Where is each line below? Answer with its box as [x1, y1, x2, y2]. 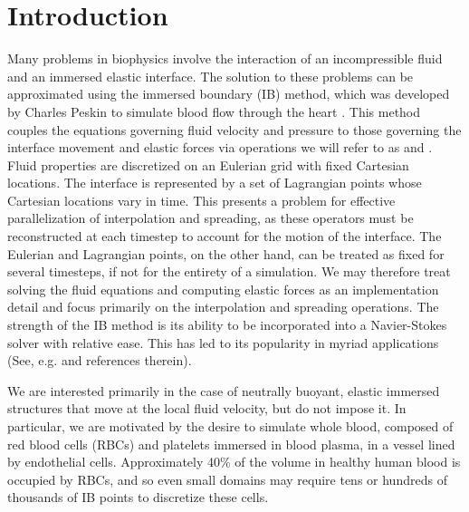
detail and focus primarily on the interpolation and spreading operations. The [7, 297, 439, 316]
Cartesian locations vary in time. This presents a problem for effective [7, 190, 396, 209]
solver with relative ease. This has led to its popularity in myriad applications [7, 333, 439, 352]
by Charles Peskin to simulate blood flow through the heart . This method [7, 101, 421, 121]
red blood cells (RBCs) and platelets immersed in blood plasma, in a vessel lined [7, 434, 455, 453]
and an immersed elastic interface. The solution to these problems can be [7, 66, 414, 85]
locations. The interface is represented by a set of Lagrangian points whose [7, 173, 422, 192]
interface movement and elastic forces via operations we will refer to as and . [7, 138, 433, 157]
